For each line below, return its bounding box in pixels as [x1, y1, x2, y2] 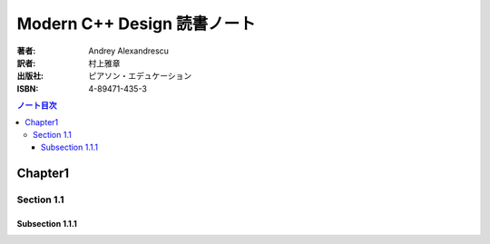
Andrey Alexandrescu [88, 45, 170, 56]
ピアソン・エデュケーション [88, 71, 192, 82]
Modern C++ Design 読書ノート [16, 14, 256, 34]
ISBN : [16, 83, 39, 94]
